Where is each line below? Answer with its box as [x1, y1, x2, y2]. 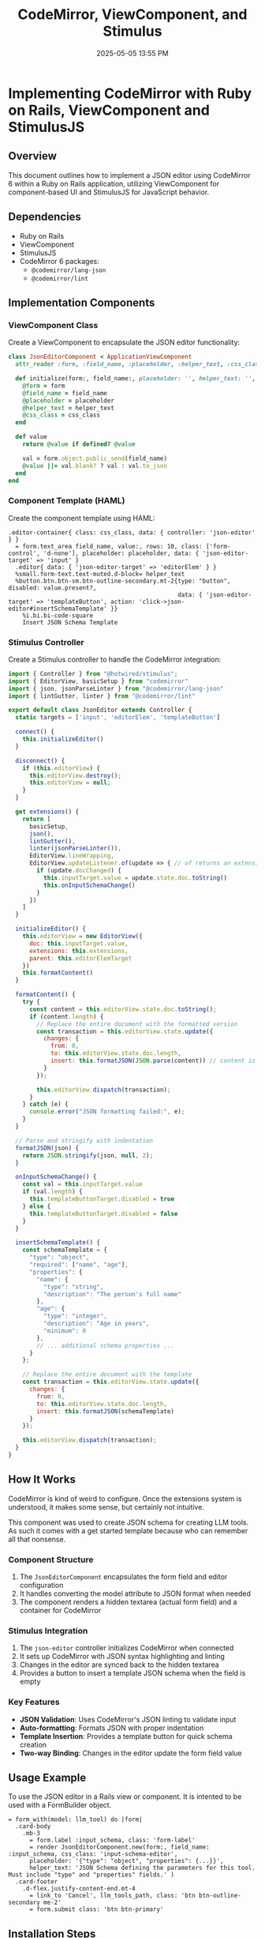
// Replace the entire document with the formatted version [36, 1020, 238, 1028]
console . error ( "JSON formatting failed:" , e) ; [28, 1108, 185, 1116]
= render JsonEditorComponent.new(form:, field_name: [28, 1843, 211, 1851]
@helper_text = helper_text [22, 404, 114, 412]
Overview [8, 149, 58, 163]
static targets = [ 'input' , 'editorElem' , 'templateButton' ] [15, 714, 221, 722]
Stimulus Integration [8, 1626, 88, 1636]
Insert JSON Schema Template [22, 618, 118, 626]
